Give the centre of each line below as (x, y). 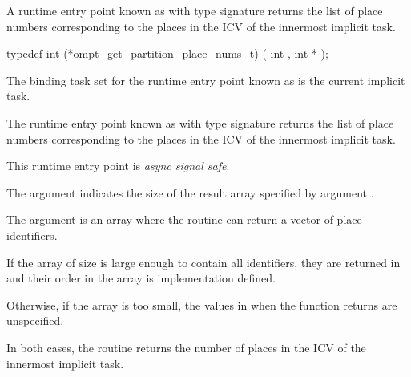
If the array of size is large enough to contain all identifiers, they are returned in (203, 262)
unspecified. (35, 320)
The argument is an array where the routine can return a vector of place (184, 219)
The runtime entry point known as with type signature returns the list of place (200, 122)
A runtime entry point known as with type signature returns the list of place (195, 10)
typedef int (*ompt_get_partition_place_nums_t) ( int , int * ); (167, 53)
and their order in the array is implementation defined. (141, 278)
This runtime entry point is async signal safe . (118, 166)
